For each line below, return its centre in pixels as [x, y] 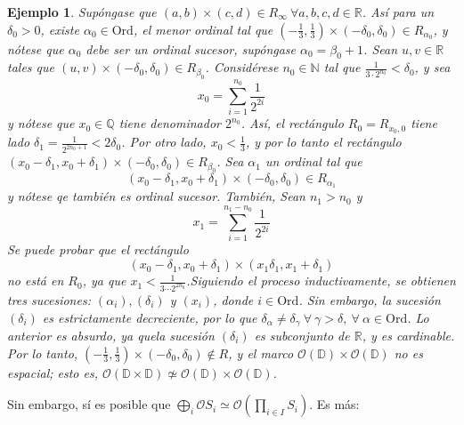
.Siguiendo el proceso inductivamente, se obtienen [321, 281]
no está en [36, 281]
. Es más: [334, 404]
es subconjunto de [302, 335]
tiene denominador [170, 123]
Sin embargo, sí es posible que [89, 404]
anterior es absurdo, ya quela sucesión [111, 335]
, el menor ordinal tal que [203, 29]
